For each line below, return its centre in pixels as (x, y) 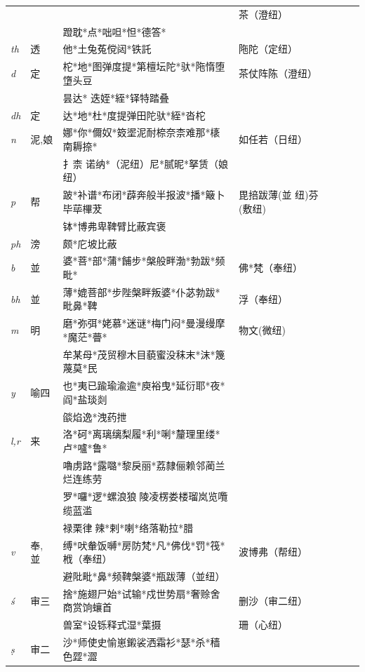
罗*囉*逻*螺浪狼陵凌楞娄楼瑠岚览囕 (145, 496)
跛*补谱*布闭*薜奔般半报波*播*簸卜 (144, 195)
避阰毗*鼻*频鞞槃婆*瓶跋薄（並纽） (144, 576)
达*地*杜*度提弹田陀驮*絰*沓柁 (134, 115)
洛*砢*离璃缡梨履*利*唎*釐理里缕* (141, 434)
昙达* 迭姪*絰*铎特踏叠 (116, 97)
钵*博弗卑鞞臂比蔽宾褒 (114, 226)
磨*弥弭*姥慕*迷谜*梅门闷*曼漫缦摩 (144, 323)
